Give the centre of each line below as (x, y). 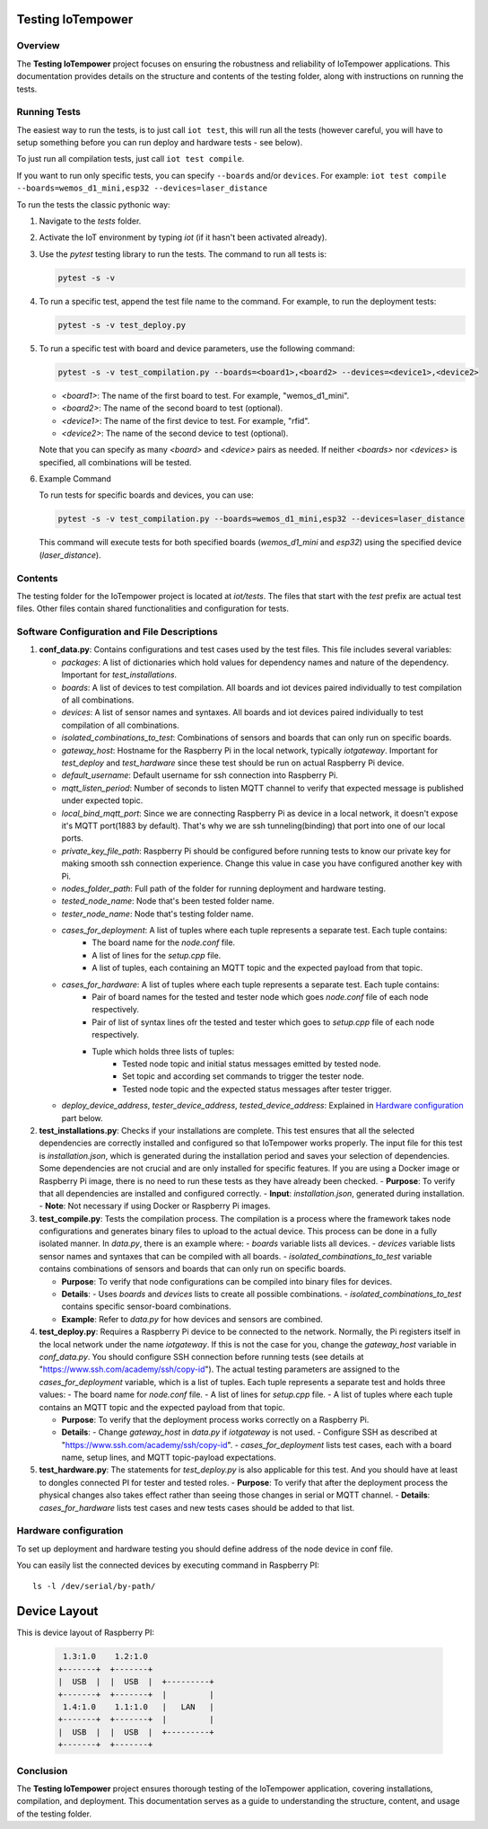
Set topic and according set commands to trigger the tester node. (244, 1076)
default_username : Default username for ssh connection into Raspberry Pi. (200, 775)
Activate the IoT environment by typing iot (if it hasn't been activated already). (183, 237)
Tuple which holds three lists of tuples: (163, 1051)
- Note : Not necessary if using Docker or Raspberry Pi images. (155, 1206)
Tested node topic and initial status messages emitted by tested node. (252, 1064)
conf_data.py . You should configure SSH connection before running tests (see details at (201, 1356)
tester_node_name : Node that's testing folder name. (158, 914)
